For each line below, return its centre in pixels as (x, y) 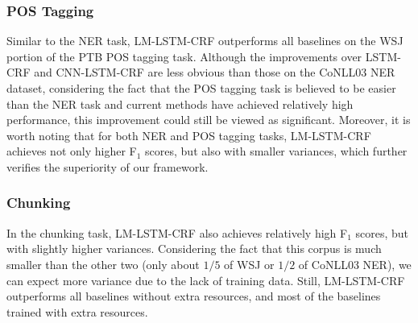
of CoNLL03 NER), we (355, 264)
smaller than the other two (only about (103, 264)
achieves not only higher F (72, 151)
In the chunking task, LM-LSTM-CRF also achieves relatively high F (177, 232)
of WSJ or (249, 264)
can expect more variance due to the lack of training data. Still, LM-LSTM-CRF (206, 280)
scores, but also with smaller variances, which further (276, 151)
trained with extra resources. (77, 311)
